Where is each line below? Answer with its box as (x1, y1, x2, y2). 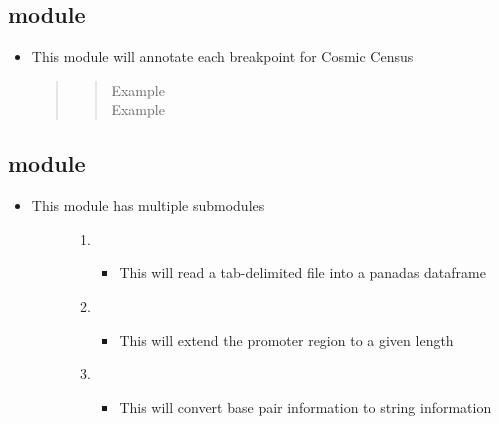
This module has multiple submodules (31, 195, 265, 216)
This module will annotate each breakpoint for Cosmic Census (31, 46, 414, 67)
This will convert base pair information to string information (119, 396, 492, 417)
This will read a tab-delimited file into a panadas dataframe (119, 262, 486, 283)
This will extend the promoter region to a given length (119, 329, 454, 350)
